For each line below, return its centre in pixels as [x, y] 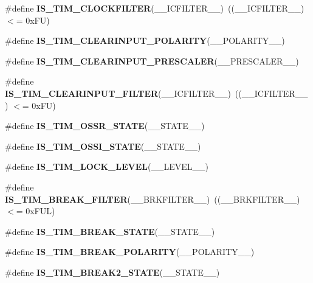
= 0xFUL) [36, 211]
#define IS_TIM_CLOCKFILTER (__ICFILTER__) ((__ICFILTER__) [155, 8]
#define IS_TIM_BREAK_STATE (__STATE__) [110, 231]
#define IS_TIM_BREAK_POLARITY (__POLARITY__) [130, 252]
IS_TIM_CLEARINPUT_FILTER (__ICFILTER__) [118, 93]
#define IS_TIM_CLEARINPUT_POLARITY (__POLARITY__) [145, 40]
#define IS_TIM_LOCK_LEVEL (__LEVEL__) [107, 166]
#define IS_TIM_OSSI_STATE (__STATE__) [103, 146]
